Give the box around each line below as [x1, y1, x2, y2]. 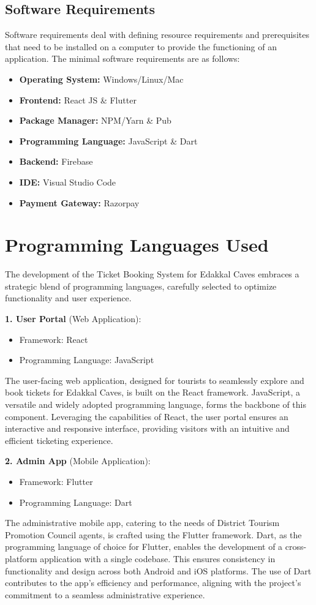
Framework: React [19, 333, 88, 345]
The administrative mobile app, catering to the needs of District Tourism [5, 516, 280, 529]
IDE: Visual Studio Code [19, 175, 116, 188]
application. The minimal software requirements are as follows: [5, 52, 240, 65]
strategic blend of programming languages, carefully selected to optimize [5, 279, 277, 292]
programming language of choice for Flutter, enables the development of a [5, 540, 283, 553]
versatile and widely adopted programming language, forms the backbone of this [5, 398, 306, 411]
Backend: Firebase [19, 155, 93, 168]
